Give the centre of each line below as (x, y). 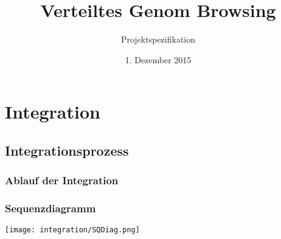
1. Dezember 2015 (158, 59)
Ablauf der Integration (62, 180)
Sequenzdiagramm (50, 208)
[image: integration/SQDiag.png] (72, 230)
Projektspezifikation (158, 39)
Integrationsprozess (67, 150)
